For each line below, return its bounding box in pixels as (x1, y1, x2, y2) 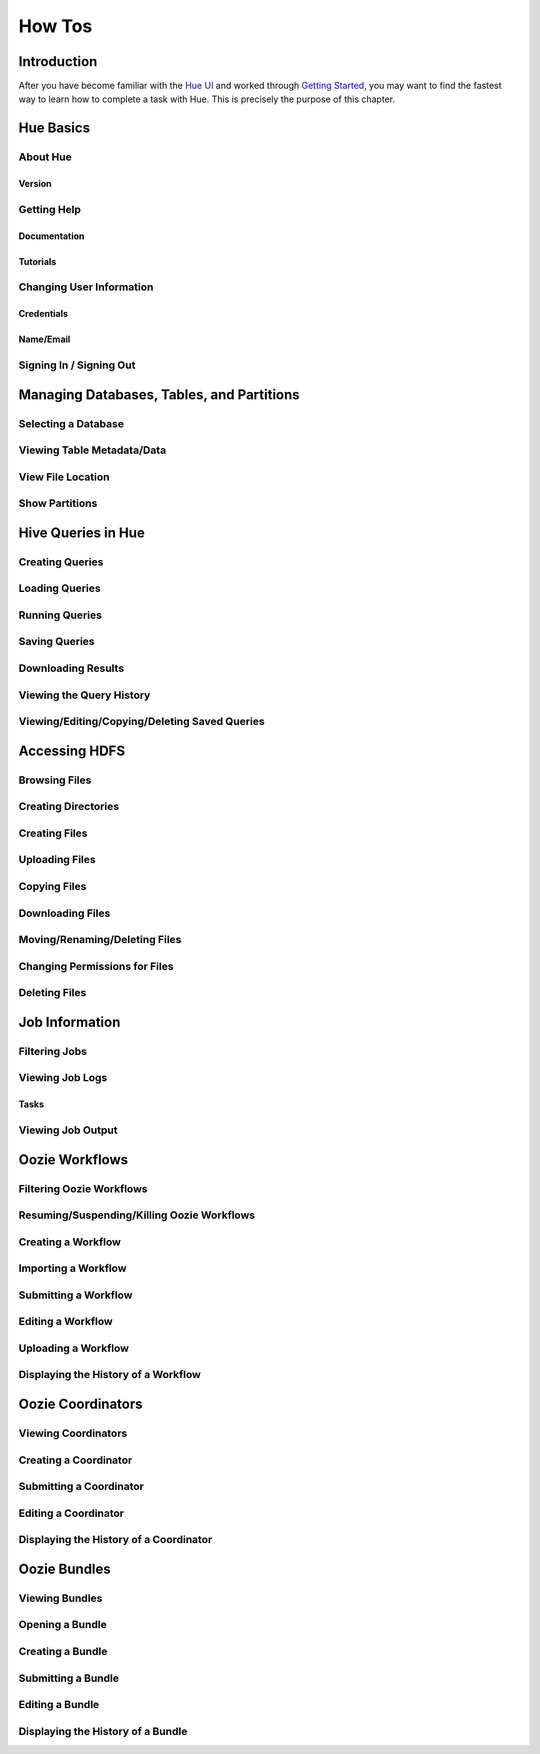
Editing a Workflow (18, 1315, 114, 1329)
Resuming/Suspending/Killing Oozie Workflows (18, 1208, 255, 1222)
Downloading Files (18, 906, 111, 920)
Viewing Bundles (18, 1591, 103, 1605)
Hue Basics (18, 120, 90, 137)
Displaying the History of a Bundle (18, 1724, 188, 1738)
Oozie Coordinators (18, 1396, 144, 1413)
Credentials (18, 308, 69, 320)
